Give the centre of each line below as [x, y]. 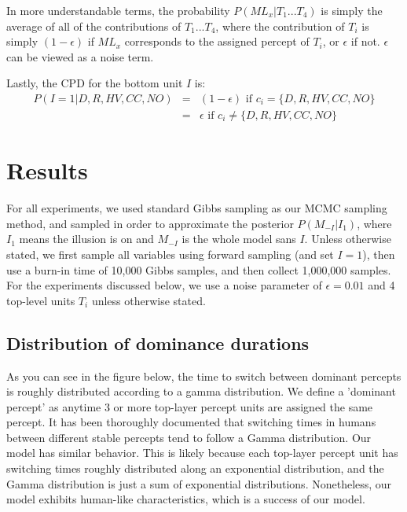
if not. [365, 41]
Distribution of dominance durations [158, 343]
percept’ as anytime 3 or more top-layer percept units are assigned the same [190, 406]
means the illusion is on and [86, 239]
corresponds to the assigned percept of [217, 41]
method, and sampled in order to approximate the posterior [150, 223]
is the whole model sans [239, 239]
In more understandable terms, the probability [118, 10]
